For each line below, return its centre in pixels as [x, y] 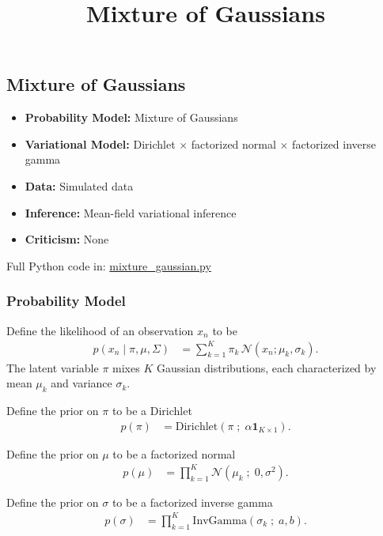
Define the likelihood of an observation [100, 330]
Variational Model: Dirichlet [100, 143]
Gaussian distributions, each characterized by [266, 367]
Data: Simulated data [79, 185]
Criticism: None [67, 239]
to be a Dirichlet [152, 411]
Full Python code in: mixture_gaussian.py [109, 265]
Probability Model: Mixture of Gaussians [131, 117]
